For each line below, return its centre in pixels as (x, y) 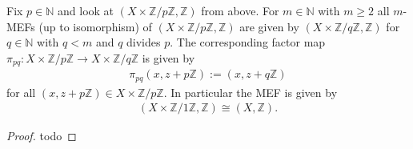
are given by (269, 26)
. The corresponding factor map (248, 42)
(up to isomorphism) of (95, 26)
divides (144, 42)
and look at (86, 10)
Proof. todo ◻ (42, 136)
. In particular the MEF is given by (251, 92)
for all (21, 92)
